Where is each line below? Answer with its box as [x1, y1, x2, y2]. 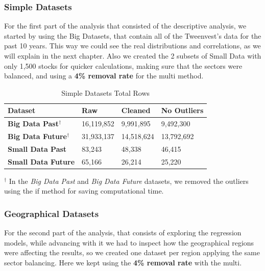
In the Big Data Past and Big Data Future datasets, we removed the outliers [9, 175, 249, 186]
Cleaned [121, 105, 151, 116]
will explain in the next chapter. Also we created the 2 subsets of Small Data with [4, 50, 261, 61]
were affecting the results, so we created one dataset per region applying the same [4, 247, 260, 258]
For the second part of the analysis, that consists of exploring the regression [4, 227, 242, 238]
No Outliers [161, 105, 204, 116]
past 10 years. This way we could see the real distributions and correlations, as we [4, 40, 261, 51]
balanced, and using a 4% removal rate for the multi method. [4, 70, 204, 81]
